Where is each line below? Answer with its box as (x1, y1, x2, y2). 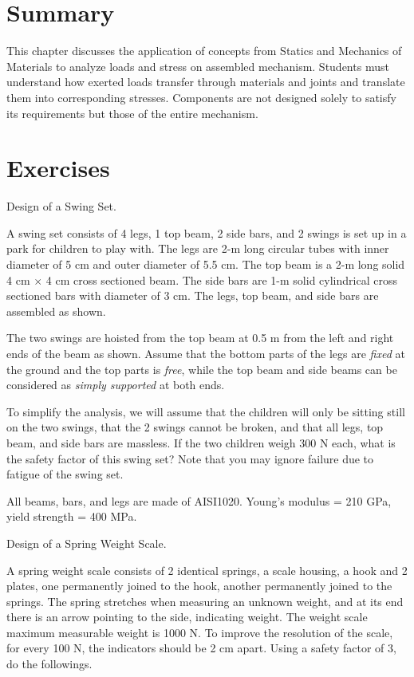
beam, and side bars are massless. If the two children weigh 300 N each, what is (6, 434, 396, 451)
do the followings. (6, 655, 93, 672)
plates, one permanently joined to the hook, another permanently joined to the (6, 577, 392, 594)
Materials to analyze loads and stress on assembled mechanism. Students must (6, 57, 389, 74)
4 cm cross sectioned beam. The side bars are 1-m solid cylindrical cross (45, 271, 397, 288)
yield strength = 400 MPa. (6, 508, 137, 525)
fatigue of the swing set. (6, 466, 124, 482)
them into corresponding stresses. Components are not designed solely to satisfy (6, 89, 396, 105)
